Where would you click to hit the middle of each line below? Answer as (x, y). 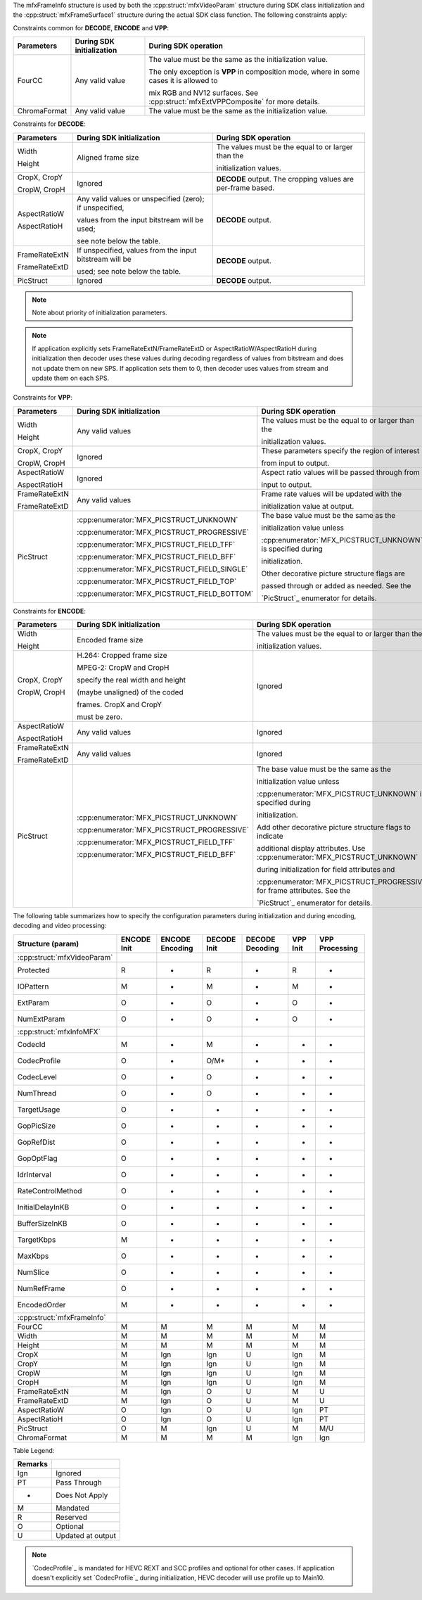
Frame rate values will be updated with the (332, 494)
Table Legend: (34, 1450)
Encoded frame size (110, 640)
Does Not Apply (82, 1495)
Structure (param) (48, 944)
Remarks (33, 1464)
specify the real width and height (132, 680)
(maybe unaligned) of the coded (130, 692)
